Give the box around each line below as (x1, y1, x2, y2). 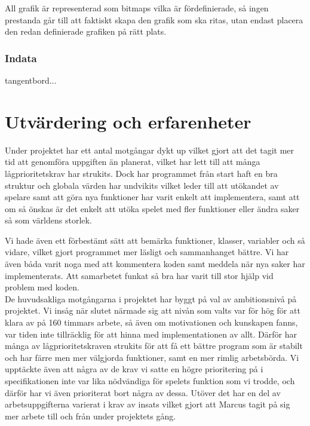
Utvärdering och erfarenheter (5, 109, 251, 133)
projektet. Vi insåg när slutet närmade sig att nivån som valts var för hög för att (5, 304, 300, 317)
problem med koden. (5, 281, 79, 293)
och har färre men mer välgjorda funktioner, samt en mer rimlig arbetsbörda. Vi (5, 351, 299, 363)
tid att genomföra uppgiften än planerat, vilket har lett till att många (5, 155, 260, 168)
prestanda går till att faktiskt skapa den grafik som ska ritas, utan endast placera (5, 13, 303, 26)
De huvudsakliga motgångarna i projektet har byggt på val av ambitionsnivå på (5, 292, 297, 305)
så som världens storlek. (5, 214, 92, 226)
